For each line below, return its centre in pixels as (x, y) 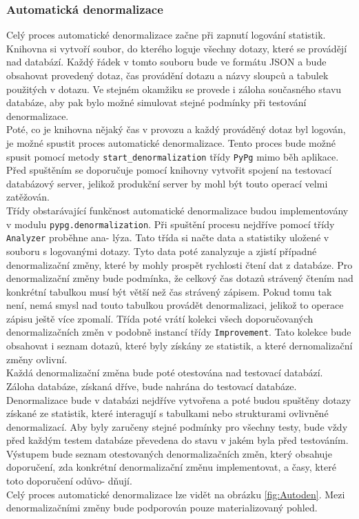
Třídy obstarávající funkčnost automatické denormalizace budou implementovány (177, 210)
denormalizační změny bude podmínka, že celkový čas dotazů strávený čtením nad (180, 278)
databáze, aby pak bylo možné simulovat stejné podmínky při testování (156, 102)
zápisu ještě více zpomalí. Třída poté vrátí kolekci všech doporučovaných (160, 318)
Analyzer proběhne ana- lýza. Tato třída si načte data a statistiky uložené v (168, 237)
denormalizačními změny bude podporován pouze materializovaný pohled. (162, 508)
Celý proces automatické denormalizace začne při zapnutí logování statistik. (166, 35)
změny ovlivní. (37, 359)
